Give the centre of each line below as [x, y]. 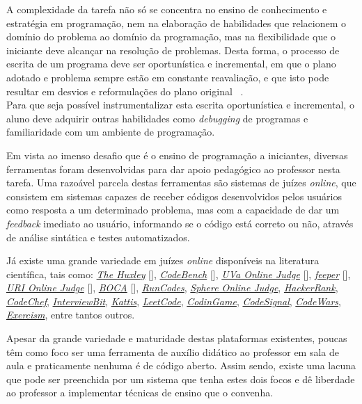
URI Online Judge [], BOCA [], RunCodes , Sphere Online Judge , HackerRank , [172, 288]
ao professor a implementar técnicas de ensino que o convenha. [140, 393]
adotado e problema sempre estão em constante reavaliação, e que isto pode [168, 77]
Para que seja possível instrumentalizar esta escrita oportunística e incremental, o [180, 105]
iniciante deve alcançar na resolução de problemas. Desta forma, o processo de [173, 50]
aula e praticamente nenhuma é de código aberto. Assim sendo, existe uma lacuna [181, 365]
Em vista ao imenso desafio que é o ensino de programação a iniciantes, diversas [177, 155]
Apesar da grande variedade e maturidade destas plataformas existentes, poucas [177, 338]
